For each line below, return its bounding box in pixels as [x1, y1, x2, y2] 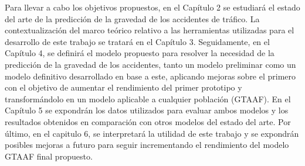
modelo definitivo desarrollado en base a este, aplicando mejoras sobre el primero [5, 70, 296, 82]
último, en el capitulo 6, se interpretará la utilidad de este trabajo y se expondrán [5, 127, 299, 139]
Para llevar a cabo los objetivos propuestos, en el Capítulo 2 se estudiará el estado [5, 1, 300, 13]
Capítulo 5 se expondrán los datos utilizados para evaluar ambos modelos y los [5, 104, 289, 116]
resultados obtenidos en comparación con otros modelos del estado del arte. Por [5, 115, 291, 127]
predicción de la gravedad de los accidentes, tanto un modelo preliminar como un [5, 58, 296, 70]
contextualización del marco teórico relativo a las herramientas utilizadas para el [5, 24, 294, 36]
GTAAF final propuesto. [5, 150, 93, 162]
